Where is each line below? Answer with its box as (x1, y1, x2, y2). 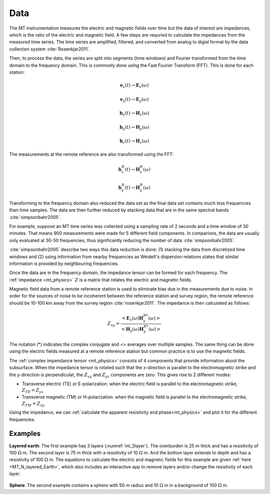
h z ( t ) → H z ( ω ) (119, 138, 149, 145)
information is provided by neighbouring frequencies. (9, 261, 119, 267)
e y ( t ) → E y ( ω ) (120, 96, 149, 103)
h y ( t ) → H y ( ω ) (119, 124, 149, 131)
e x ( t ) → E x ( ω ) (120, 83, 149, 89)
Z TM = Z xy (21, 401, 45, 408)
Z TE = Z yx (21, 387, 44, 394)
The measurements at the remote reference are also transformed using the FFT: (9, 151, 174, 157)
